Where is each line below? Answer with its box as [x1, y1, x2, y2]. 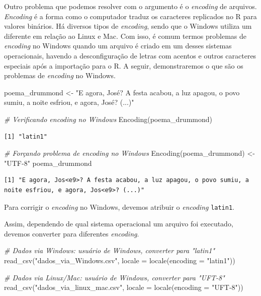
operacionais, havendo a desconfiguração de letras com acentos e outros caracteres [4, 50, 256, 61]
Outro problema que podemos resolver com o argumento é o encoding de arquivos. [4, 1, 257, 11]
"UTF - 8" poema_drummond [4, 157, 92, 168]
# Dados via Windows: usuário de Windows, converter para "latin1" [4, 245, 215, 256]
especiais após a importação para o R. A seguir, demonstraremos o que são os [4, 60, 243, 71]
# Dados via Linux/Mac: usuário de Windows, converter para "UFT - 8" [4, 272, 225, 282]
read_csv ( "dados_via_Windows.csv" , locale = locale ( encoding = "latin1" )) [4, 255, 235, 265]
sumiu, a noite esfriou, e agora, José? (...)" [4, 97, 134, 107]
